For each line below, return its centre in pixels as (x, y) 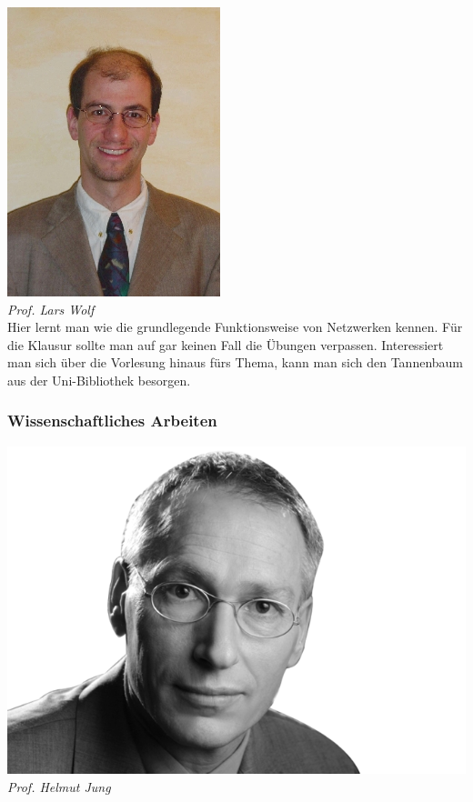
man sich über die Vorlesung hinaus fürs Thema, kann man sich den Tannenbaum (236, 362)
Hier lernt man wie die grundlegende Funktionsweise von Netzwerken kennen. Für (235, 327)
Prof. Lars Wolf (51, 309)
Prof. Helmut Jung (59, 786)
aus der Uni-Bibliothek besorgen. (99, 380)
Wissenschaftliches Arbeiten (112, 421)
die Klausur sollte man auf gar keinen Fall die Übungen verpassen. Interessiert (226, 344)
